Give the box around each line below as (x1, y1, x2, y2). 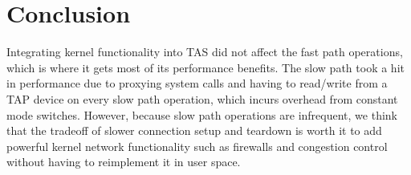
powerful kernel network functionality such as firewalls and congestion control (6, 137, 388, 154)
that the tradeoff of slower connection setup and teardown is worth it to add (6, 122, 382, 139)
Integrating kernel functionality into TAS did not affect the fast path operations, (6, 43, 403, 60)
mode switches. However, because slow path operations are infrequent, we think (6, 106, 398, 123)
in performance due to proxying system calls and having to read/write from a (6, 75, 388, 92)
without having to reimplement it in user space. (6, 153, 241, 170)
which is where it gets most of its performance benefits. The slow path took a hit (6, 59, 405, 75)
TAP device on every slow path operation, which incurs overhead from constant (6, 90, 398, 107)
